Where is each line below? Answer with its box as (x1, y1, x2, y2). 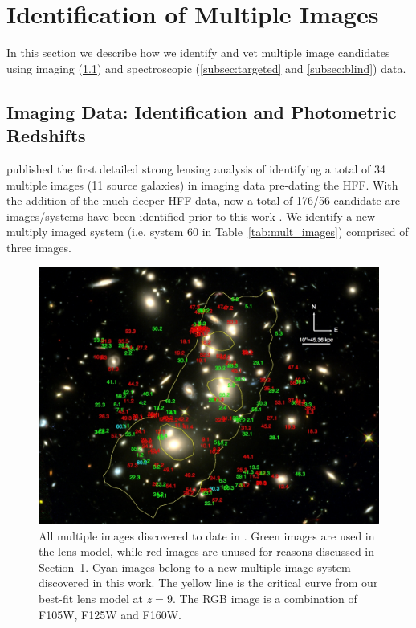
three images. (6, 239, 71, 255)
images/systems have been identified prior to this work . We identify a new (6, 207, 375, 224)
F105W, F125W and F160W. (39, 606, 181, 622)
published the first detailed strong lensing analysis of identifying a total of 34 (6, 160, 385, 177)
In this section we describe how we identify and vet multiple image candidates (6, 44, 390, 61)
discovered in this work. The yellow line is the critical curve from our (39, 574, 378, 591)
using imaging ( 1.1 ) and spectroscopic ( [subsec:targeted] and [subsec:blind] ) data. (6, 59, 406, 76)
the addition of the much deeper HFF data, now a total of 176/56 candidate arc (6, 192, 401, 209)
